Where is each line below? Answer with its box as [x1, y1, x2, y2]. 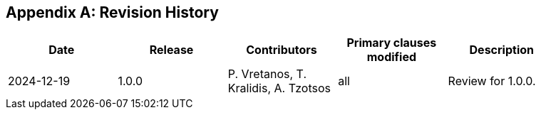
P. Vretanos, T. [227, 67, 306, 82]
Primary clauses [346, 35, 437, 50]
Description [469, 43, 534, 57]
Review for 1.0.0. [448, 74, 536, 89]
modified [366, 50, 417, 65]
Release [149, 43, 194, 57]
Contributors [246, 43, 317, 57]
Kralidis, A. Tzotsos [227, 81, 331, 96]
